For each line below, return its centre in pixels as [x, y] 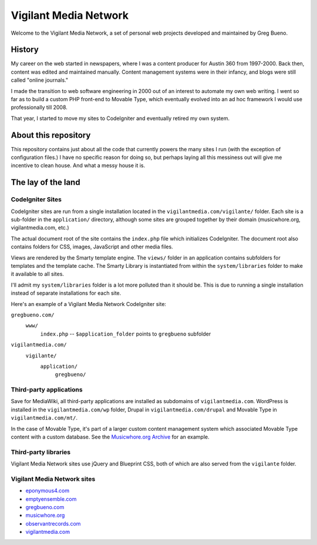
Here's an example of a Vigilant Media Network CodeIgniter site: [89, 304]
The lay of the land [45, 182]
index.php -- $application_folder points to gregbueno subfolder [126, 334]
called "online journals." [40, 80]
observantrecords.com [53, 523]
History [25, 50]
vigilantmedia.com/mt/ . [44, 418]
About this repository [51, 135]
